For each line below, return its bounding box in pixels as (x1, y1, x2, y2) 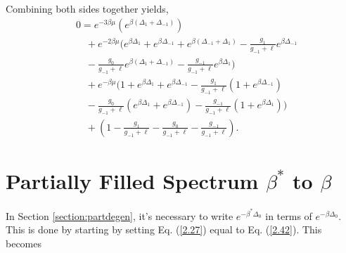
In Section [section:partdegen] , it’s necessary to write (6, 208, 233, 223)
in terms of (265, 208, 312, 223)
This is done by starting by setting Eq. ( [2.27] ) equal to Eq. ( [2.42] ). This (6, 222, 322, 237)
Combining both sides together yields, (6, 1, 169, 15)
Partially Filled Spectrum (6, 167, 259, 195)
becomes (6, 235, 42, 250)
